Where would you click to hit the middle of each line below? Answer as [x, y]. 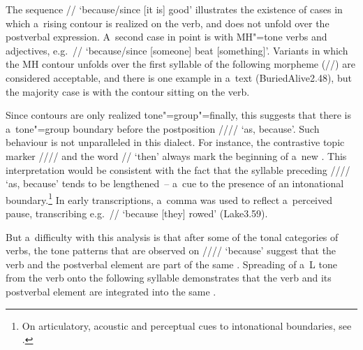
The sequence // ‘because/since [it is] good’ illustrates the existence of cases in [174, 9]
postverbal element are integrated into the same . [111, 291]
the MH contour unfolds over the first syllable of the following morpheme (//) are [180, 64]
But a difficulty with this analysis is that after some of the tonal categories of [172, 236]
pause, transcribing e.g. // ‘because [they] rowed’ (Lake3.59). [137, 213]
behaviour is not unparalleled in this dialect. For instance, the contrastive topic [175, 142]
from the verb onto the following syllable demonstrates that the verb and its [169, 278]
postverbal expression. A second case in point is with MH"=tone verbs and [166, 37]
